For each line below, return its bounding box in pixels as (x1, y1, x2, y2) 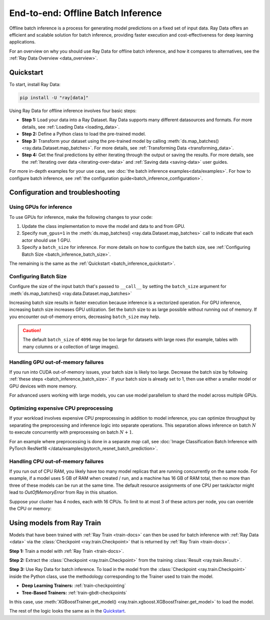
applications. (9, 39, 36, 45)
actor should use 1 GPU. (21, 237, 71, 243)
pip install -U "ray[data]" (19, 95, 88, 100)
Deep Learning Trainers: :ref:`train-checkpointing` (21, 582, 126, 588)
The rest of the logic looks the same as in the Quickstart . (9, 608, 126, 614)
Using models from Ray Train (9, 518, 101, 527)
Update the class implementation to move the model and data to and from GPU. (21, 223, 185, 229)
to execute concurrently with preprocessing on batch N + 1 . (9, 429, 133, 435)
